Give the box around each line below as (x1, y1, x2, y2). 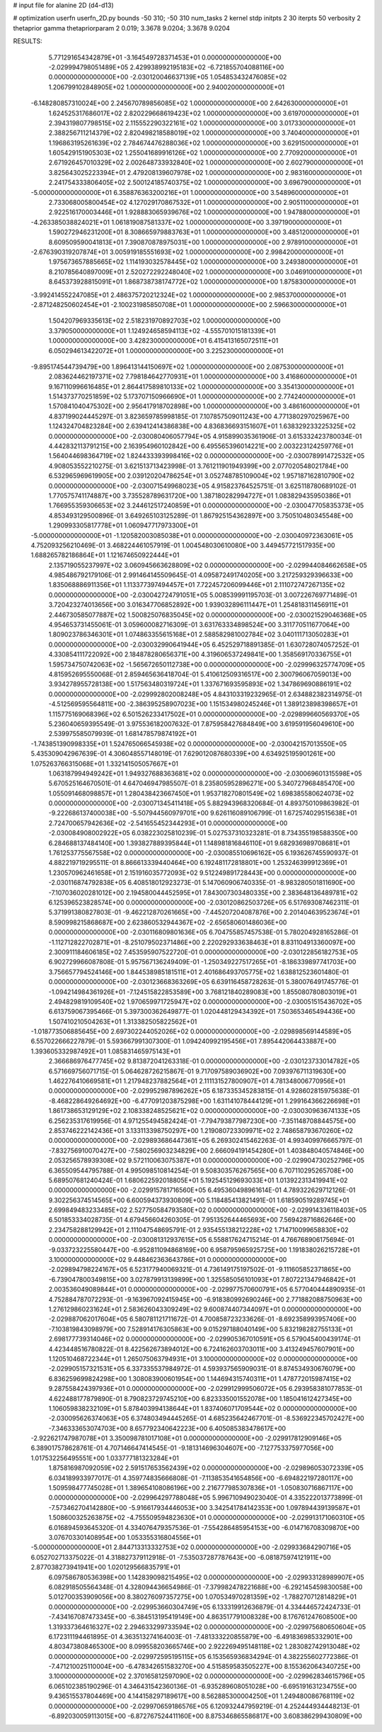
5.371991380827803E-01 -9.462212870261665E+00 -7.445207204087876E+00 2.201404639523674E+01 (48, 908, 360, 917)
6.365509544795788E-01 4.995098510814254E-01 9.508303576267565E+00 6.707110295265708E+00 (48, 1166, 354, 1175)
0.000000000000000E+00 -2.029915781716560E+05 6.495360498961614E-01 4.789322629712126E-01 (48, 1186, 356, 1195)
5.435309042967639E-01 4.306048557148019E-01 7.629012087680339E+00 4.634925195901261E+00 (30, 749, 336, 758)
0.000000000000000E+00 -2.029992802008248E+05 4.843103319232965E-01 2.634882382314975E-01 (48, 690, 362, 698)
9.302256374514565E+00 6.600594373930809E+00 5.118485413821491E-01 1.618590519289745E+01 (48, 1195, 349, 1205)
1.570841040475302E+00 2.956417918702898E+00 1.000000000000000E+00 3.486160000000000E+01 (48, 402, 360, 410)
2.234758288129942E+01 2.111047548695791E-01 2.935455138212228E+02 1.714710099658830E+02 (48, 1225, 349, 1234)
